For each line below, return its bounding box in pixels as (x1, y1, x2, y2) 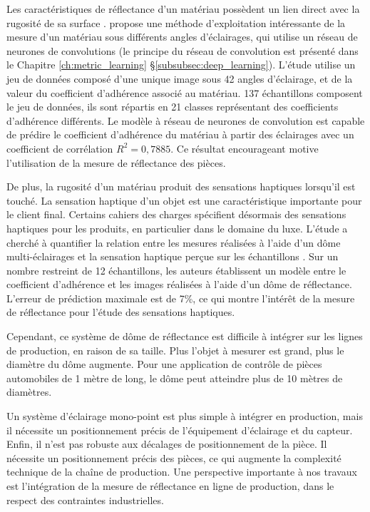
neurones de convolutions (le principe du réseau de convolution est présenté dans (6, 43, 359, 58)
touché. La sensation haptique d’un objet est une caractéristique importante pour (6, 193, 362, 208)
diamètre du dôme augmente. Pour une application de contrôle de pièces (6, 357, 322, 372)
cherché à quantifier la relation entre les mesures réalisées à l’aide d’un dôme (6, 235, 341, 250)
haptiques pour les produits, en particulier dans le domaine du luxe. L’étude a (6, 220, 348, 235)
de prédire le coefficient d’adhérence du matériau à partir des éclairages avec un (6, 127, 354, 142)
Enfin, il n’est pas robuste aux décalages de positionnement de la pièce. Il (6, 436, 327, 451)
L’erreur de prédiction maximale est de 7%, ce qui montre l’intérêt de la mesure (6, 290, 355, 305)
